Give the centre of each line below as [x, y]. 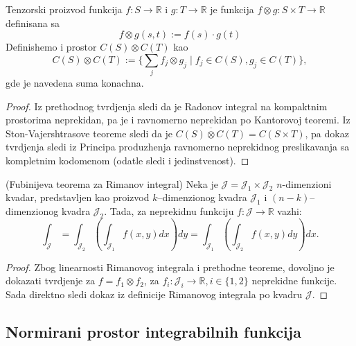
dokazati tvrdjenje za [51, 280]
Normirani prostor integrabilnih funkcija [153, 331]
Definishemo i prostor [51, 47]
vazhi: [290, 211]
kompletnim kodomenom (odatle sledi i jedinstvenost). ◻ [127, 161]
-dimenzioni [307, 183]
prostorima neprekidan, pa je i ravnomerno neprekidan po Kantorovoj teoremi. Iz [178, 120]
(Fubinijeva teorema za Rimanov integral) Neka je [112, 183]
